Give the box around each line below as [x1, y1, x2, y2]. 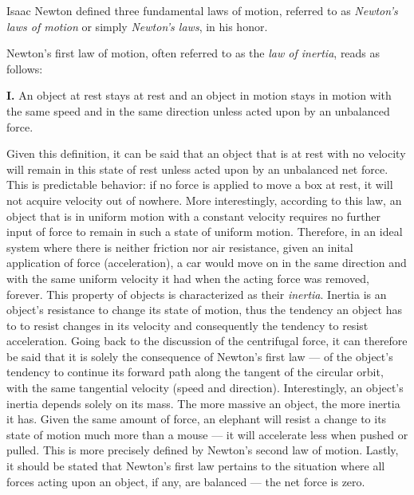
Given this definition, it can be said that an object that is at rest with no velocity [6, 145, 406, 162]
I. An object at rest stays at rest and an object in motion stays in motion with [6, 87, 392, 104]
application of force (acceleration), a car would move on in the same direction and [6, 254, 407, 271]
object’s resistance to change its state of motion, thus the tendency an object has [6, 301, 402, 318]
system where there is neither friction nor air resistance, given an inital [6, 238, 353, 255]
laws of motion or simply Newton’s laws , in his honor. [6, 18, 268, 34]
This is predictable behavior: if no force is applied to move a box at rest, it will [6, 176, 393, 193]
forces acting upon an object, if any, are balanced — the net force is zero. [6, 473, 365, 489]
